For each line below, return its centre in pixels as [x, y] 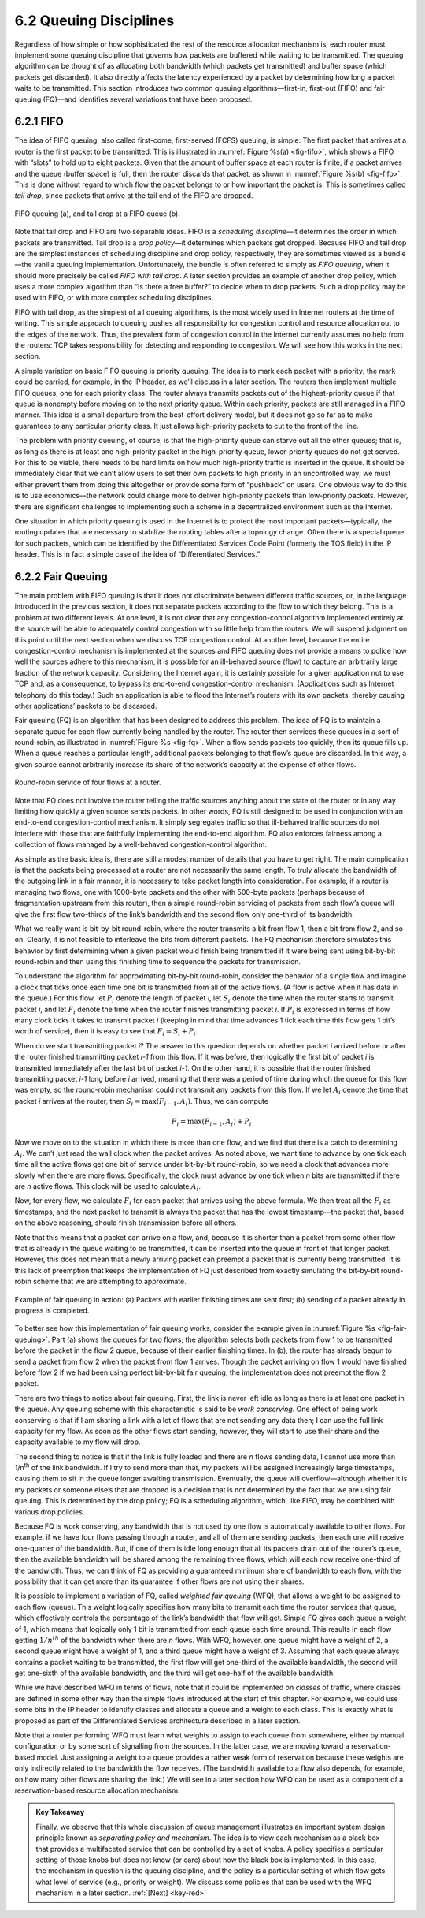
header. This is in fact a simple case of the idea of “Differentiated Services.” [137, 554]
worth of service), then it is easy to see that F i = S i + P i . [106, 1032]
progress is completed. [52, 1310]
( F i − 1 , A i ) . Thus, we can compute [213, 1102]
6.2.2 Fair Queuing [61, 577]
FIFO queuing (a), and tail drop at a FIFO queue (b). [97, 214]
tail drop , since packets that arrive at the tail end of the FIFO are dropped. [134, 196]
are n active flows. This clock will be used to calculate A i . [107, 1187]
